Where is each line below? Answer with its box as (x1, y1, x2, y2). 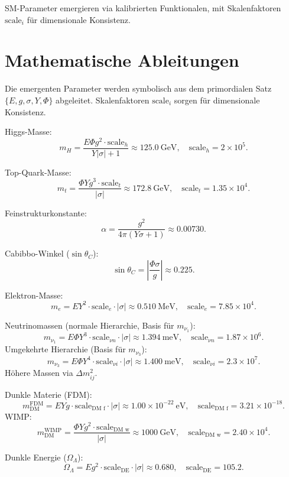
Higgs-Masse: (5, 125, 52, 138)
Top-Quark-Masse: (5, 166, 72, 178)
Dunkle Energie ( (5, 450, 67, 463)
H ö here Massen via (5, 366, 73, 379)
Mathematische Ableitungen (5, 48, 239, 72)
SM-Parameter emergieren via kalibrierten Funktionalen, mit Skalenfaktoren (5, 2, 281, 14)
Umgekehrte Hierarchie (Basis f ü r (5, 343, 126, 355)
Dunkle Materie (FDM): (5, 388, 92, 400)
